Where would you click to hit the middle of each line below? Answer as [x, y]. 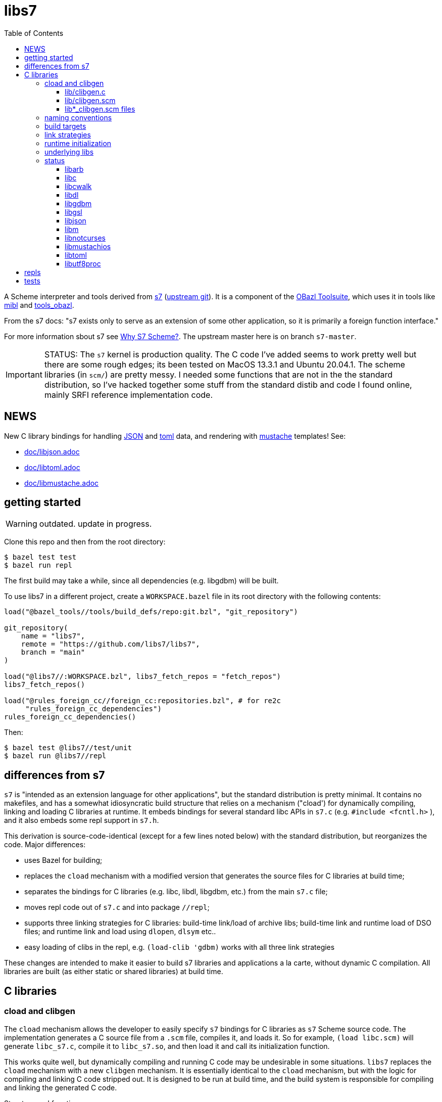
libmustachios [88, 246]
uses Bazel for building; [63, 860]
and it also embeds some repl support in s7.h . [82, 820]
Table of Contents [34, 33]
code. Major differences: [45, 845]
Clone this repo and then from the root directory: [85, 542]
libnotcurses [85, 238]
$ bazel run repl [38, 565]
